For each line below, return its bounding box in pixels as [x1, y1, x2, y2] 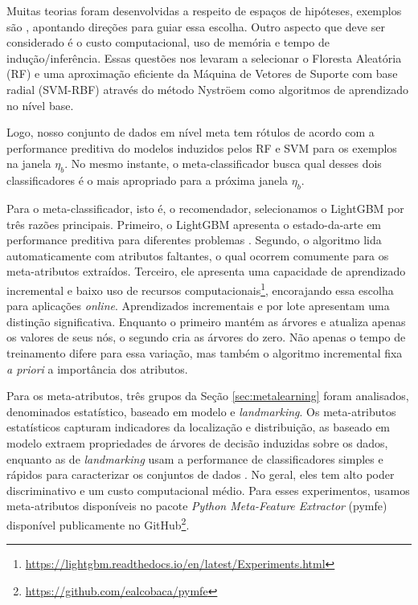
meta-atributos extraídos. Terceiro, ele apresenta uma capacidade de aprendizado [6, 263, 406, 280]
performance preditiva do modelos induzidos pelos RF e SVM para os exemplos [6, 139, 397, 156]
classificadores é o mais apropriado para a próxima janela [6, 172, 289, 189]
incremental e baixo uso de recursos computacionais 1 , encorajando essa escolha [6, 279, 394, 298]
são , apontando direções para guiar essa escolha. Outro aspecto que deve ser [6, 18, 385, 35]
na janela [6, 155, 51, 172]
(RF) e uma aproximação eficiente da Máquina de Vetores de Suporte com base [6, 65, 398, 82]
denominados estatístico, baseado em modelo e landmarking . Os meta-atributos [6, 403, 396, 419]
